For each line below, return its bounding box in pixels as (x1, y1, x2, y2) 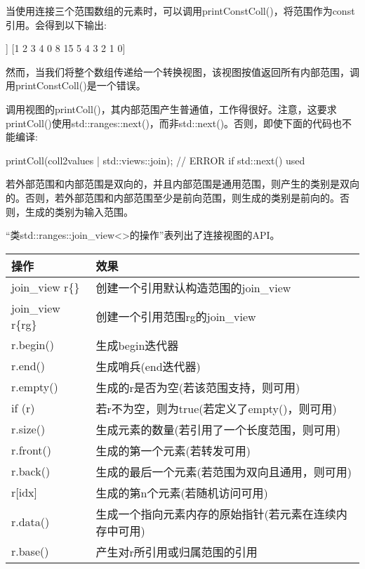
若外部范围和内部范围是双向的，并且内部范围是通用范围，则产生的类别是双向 (6, 176, 359, 191)
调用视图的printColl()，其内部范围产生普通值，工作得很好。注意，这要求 (6, 101, 337, 116)
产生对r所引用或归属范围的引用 (95, 543, 258, 560)
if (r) (11, 400, 35, 417)
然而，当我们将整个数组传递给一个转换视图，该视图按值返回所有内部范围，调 (6, 64, 359, 79)
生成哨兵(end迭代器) (95, 358, 201, 374)
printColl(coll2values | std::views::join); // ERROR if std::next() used (6, 152, 305, 167)
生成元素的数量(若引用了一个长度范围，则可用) (95, 421, 340, 438)
